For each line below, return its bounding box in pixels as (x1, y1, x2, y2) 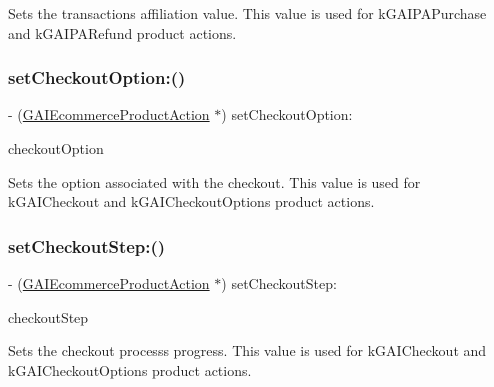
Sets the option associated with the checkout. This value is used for (8, 171, 421, 192)
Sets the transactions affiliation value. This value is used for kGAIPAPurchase (8, 3, 487, 23)
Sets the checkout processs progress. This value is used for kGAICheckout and (8, 340, 487, 361)
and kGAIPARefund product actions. (8, 22, 237, 43)
